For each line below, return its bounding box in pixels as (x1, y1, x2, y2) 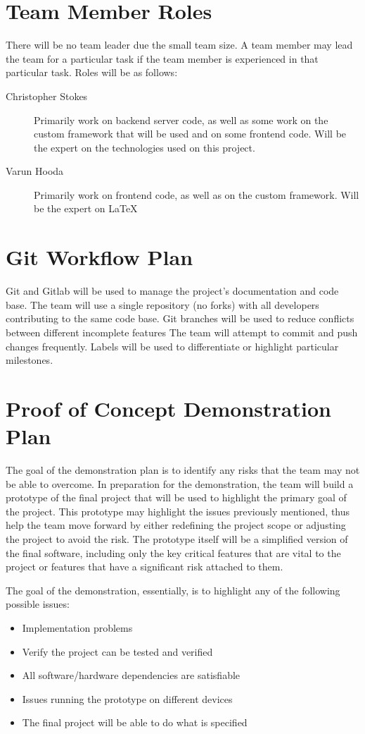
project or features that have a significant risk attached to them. (6, 559, 283, 574)
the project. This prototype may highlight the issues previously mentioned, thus (6, 503, 350, 518)
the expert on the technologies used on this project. (34, 140, 255, 154)
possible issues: (6, 597, 70, 611)
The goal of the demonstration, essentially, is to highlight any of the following (6, 582, 340, 597)
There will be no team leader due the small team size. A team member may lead (6, 37, 353, 52)
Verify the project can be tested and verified (22, 644, 213, 659)
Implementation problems (22, 620, 133, 635)
